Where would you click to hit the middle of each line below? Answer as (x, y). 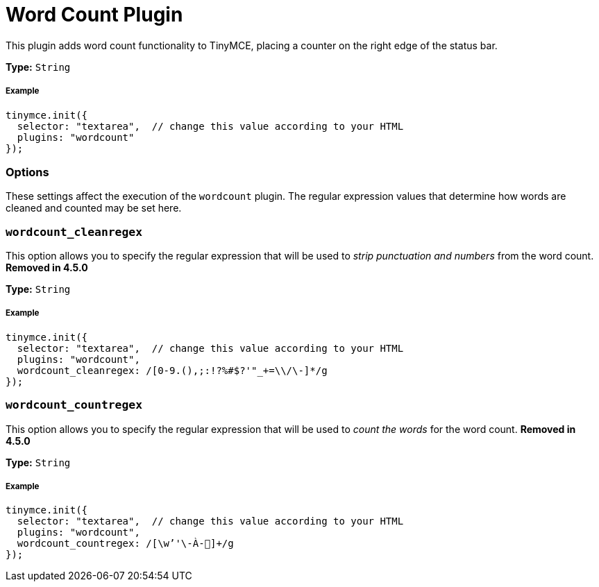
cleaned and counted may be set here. (94, 208)
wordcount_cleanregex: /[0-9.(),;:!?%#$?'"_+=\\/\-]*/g (172, 370)
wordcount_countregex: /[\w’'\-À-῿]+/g (125, 544)
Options (27, 172)
